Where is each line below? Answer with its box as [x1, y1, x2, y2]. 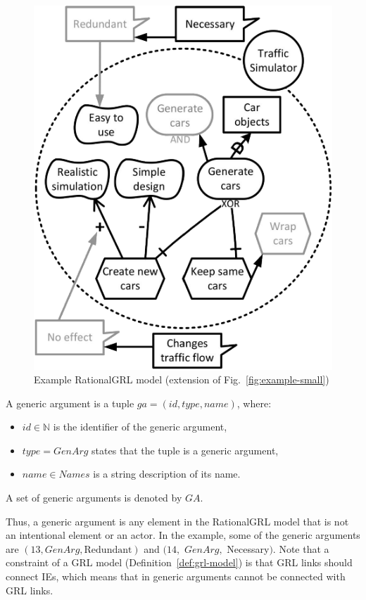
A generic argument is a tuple [6, 395, 134, 410]
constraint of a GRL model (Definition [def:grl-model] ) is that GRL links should [6, 555, 353, 570]
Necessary [227, 541, 270, 556]
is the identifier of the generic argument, [53, 419, 227, 434]
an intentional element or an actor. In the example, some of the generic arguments [6, 528, 360, 542]
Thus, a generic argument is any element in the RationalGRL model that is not [6, 513, 349, 528]
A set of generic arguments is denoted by [6, 490, 182, 505]
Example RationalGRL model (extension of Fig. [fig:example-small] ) [34, 372, 329, 387]
